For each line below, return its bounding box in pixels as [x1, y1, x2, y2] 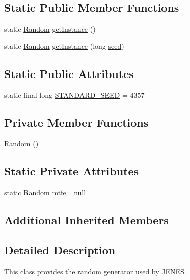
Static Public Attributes [4, 65, 134, 81]
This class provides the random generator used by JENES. [4, 266, 186, 276]
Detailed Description [4, 242, 116, 258]
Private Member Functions [4, 114, 149, 130]
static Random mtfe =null [4, 187, 86, 198]
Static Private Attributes [4, 163, 139, 179]
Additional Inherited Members [4, 212, 169, 228]
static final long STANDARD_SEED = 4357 [4, 89, 145, 100]
